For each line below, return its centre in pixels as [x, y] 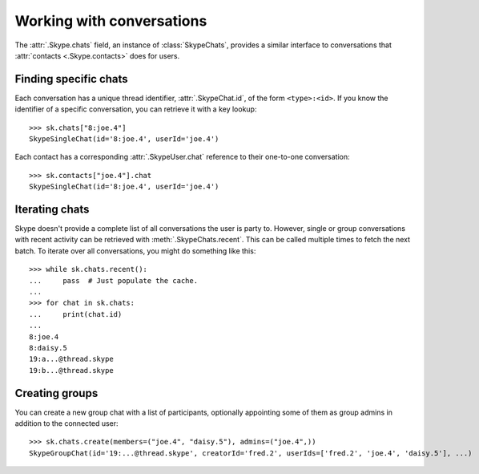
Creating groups [56, 393]
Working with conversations [111, 21]
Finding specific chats [71, 79]
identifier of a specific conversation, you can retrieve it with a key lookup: [136, 109]
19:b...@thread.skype [71, 370]
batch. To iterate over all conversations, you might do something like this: [135, 251]
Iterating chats [52, 209]
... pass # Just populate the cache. [114, 280]
